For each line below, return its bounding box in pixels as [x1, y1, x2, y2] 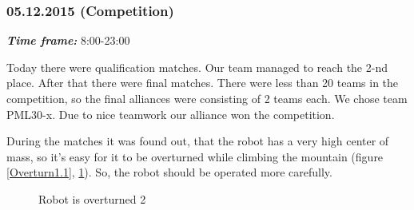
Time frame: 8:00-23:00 [6, 32, 130, 49]
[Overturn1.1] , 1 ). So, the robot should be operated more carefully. [6, 164, 332, 180]
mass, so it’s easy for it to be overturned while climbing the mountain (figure [6, 148, 384, 164]
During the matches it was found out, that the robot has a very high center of [6, 133, 389, 149]
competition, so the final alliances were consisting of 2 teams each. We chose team [6, 90, 408, 106]
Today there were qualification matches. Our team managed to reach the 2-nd [6, 58, 388, 75]
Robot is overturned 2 [38, 190, 146, 207]
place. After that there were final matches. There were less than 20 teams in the [6, 74, 399, 91]
